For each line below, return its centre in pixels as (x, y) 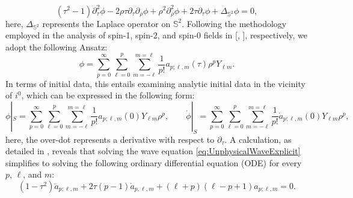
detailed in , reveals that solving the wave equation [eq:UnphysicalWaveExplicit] (153, 151)
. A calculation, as (258, 139)
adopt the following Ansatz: (57, 46)
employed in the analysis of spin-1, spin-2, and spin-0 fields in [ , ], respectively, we (156, 35)
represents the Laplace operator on (106, 23)
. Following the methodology (234, 23)
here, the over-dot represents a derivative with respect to (110, 139)
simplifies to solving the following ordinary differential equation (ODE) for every (154, 162)
